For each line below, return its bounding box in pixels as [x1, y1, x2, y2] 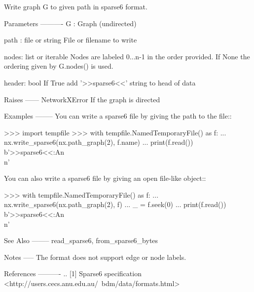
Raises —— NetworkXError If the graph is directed [4, 94, 160, 104]
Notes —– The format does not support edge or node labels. [4, 251, 186, 262]
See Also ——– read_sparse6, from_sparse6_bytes [4, 235, 158, 246]
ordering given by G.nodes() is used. [4, 61, 113, 71]
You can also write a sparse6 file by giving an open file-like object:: [4, 173, 206, 183]
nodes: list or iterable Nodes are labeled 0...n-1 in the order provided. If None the [4, 51, 250, 61]
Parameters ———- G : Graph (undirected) [4, 18, 137, 28]
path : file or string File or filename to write [4, 35, 137, 45]
